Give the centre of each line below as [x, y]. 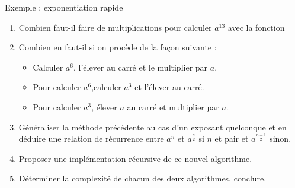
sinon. [280, 138]
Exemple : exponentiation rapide [64, 7]
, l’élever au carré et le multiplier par [140, 67]
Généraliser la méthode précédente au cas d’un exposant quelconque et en [153, 127]
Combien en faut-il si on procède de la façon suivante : [118, 47]
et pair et [232, 138]
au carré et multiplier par [173, 106]
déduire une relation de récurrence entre [91, 138]
